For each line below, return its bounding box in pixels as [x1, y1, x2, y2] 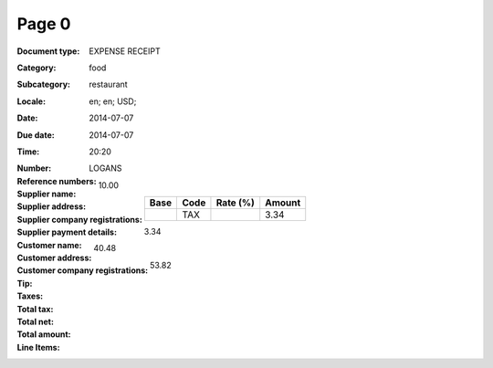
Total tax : [16, 303, 54, 314]
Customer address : [16, 252, 92, 264]
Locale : [16, 96, 46, 107]
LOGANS [89, 163, 122, 173]
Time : [16, 146, 40, 157]
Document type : [16, 46, 80, 57]
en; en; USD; [89, 96, 137, 107]
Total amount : [16, 329, 72, 340]
